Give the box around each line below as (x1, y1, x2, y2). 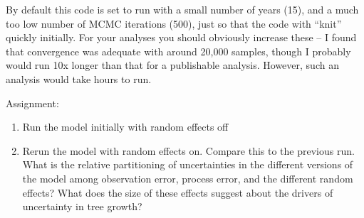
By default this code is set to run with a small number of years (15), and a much (6, 2, 359, 16)
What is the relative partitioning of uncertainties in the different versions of (22, 157, 353, 172)
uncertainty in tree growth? (22, 199, 142, 214)
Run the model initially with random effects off (22, 119, 229, 134)
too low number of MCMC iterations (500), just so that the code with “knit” (6, 16, 342, 31)
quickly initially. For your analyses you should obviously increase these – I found (6, 30, 357, 45)
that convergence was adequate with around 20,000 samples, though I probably (6, 43, 351, 58)
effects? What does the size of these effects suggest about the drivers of (22, 185, 333, 200)
